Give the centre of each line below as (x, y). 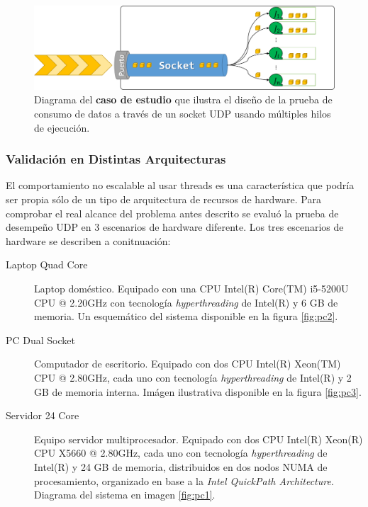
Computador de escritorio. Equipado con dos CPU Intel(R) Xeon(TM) (188, 364)
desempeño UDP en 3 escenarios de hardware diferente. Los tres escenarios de (175, 227)
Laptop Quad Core (47, 264)
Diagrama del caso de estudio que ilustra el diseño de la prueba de (183, 99)
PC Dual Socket (40, 340)
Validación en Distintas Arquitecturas (116, 159)
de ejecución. (62, 127)
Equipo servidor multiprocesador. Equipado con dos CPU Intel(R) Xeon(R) (199, 439)
